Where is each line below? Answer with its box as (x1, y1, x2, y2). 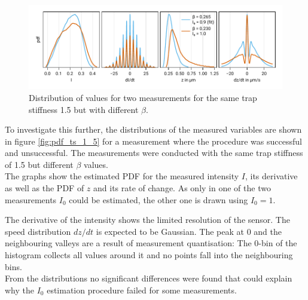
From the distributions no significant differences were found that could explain (5, 272, 292, 284)
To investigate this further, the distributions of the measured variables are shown (5, 123, 302, 136)
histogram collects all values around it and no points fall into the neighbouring (5, 249, 293, 261)
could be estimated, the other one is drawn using (69, 193, 248, 206)
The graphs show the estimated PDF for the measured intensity (5, 170, 239, 182)
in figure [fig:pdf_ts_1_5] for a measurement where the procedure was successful (5, 134, 302, 147)
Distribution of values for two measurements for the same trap (29, 91, 257, 103)
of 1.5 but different (5, 158, 74, 170)
